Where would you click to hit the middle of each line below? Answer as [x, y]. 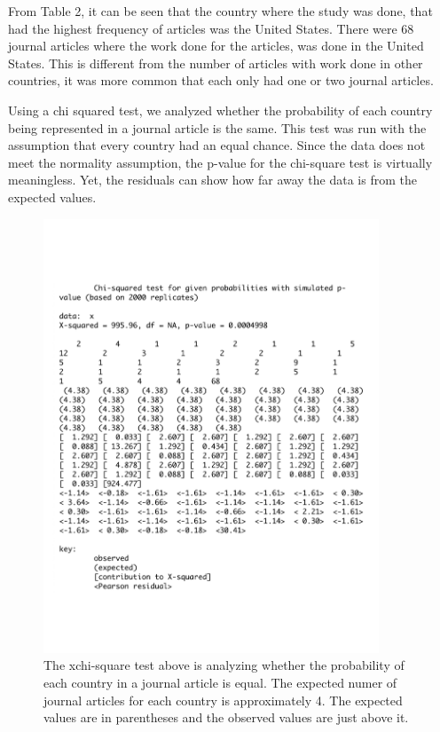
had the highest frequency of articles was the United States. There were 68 [211, 28]
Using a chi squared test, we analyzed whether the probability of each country [220, 110]
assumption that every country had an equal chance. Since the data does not [217, 145]
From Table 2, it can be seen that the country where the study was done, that [220, 11]
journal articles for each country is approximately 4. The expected [223, 700]
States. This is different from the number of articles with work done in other [216, 63]
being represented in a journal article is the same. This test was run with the [217, 127]
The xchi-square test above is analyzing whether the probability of [224, 665]
